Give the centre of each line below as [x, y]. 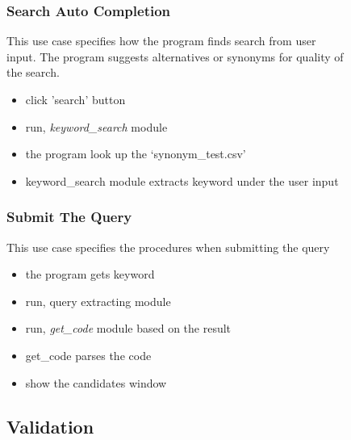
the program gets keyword [90, 274]
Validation [50, 426]
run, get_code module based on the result [128, 328]
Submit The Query [69, 217]
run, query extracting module [98, 301]
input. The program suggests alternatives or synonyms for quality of [175, 56]
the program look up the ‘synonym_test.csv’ [136, 154]
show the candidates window [96, 382]
